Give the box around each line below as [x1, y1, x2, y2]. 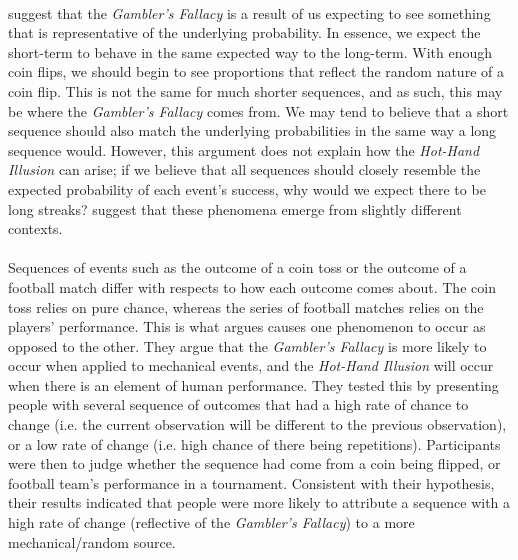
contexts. [8, 218, 63, 239]
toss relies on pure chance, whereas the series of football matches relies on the [8, 296, 484, 317]
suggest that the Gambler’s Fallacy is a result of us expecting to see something [8, 2, 491, 23]
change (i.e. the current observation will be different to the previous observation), [8, 414, 507, 435]
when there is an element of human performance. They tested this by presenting [8, 374, 499, 395]
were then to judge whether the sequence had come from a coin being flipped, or [8, 453, 501, 474]
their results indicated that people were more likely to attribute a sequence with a [8, 492, 511, 513]
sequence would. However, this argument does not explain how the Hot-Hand [8, 139, 480, 160]
